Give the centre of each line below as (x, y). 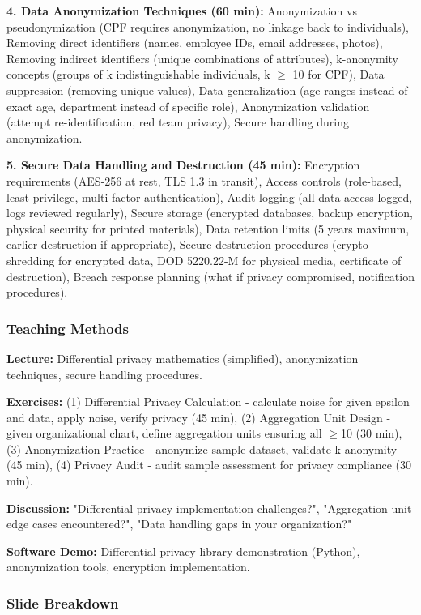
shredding (31, 260)
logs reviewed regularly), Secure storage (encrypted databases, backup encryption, (210, 213)
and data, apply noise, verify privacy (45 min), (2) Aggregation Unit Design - (199, 417)
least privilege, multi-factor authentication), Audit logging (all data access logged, (210, 196)
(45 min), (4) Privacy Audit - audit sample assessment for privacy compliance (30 (209, 465)
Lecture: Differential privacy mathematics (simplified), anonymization (183, 358)
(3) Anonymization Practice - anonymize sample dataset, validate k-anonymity (202, 448)
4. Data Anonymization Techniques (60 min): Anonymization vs (182, 11)
